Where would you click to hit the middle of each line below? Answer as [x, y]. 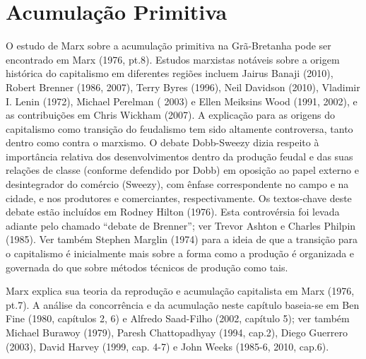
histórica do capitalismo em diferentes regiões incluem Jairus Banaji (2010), [170, 73]
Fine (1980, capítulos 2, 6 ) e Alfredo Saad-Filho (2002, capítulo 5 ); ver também [178, 318]
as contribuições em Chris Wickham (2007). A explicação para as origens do [171, 115]
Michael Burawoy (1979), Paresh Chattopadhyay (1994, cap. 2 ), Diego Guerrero [177, 332]
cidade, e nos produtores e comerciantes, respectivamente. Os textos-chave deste [179, 198]
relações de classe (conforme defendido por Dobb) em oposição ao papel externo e [182, 170]
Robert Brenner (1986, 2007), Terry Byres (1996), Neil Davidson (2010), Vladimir [183, 87]
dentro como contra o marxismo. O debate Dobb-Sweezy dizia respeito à [163, 142]
